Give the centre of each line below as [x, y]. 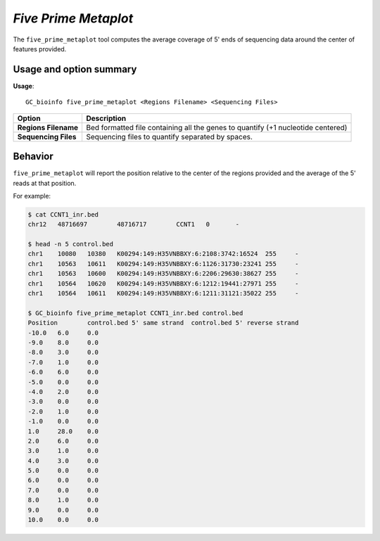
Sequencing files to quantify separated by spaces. [170, 136]
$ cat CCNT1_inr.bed [63, 214]
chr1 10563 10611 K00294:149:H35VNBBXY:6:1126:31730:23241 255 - [163, 263]
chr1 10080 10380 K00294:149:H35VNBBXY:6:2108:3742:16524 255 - [163, 254]
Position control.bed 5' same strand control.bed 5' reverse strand [163, 323]
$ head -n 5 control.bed [71, 244]
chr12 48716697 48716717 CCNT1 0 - [134, 224]
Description [106, 118]
